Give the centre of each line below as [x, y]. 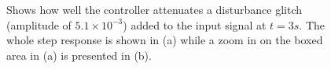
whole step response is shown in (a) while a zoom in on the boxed [165, 40]
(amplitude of [39, 24]
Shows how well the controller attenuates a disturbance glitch [154, 9]
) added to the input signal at [195, 24]
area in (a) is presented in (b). [79, 55]
